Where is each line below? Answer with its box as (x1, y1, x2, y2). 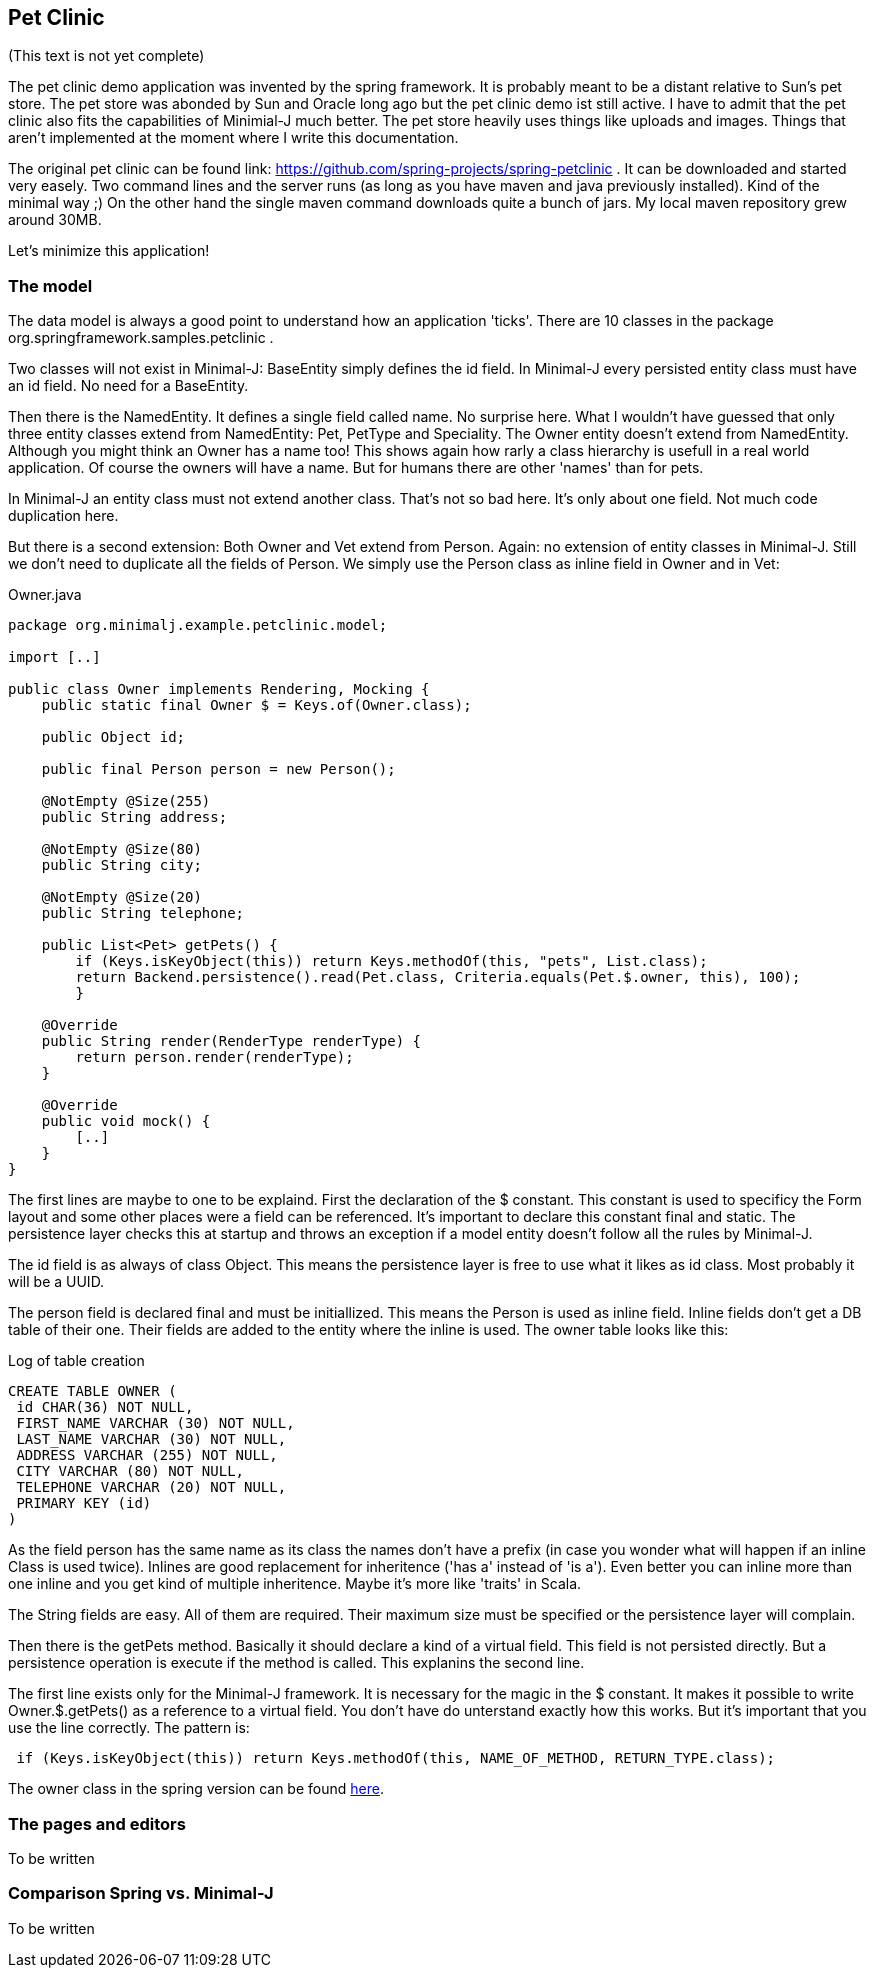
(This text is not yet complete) (8, 47, 205, 65)
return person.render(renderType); (75, 1049, 354, 1066)
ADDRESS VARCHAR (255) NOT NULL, (16, 1447, 278, 1464)
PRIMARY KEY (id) (16, 1495, 152, 1512)
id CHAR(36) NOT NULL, (16, 1399, 194, 1416)
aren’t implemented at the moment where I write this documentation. (8, 129, 459, 147)
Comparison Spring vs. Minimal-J (8, 1883, 274, 1904)
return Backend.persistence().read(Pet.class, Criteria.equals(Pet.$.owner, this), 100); (75, 969, 801, 986)
